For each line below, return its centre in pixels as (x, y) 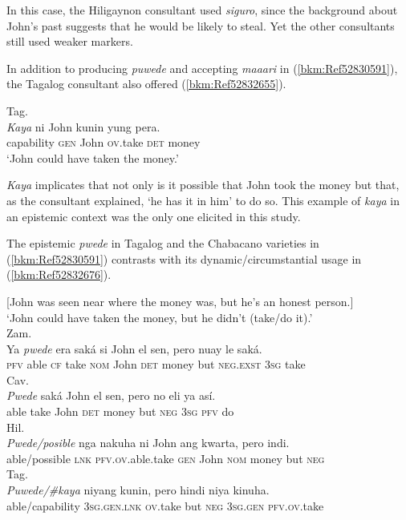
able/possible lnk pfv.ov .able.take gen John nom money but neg (166, 458)
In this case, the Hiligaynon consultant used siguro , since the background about (202, 10)
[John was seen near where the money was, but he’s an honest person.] (180, 301)
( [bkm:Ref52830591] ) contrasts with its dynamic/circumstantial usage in (184, 258)
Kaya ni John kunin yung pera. (83, 126)
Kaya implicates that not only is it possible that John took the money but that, (203, 185)
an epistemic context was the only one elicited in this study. (154, 216)
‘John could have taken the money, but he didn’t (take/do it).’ (160, 317)
